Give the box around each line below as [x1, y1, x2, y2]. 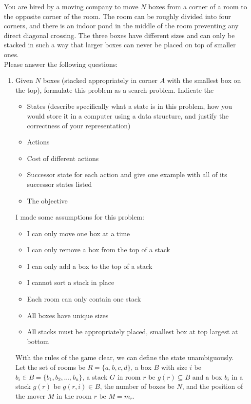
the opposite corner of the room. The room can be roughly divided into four [4, 11, 231, 21]
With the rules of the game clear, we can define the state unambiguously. [15, 352, 234, 363]
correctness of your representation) [27, 120, 131, 130]
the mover [15, 390, 45, 401]
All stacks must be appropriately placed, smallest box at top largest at [27, 326, 238, 337]
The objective [27, 195, 68, 205]
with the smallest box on [167, 75, 241, 85]
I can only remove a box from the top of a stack [27, 244, 170, 255]
